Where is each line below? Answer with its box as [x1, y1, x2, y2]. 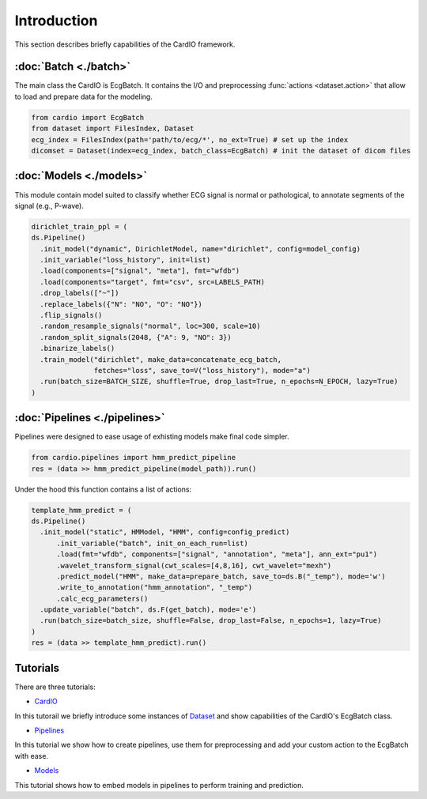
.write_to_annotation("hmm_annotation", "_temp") [56, 583, 253, 592]
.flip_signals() [40, 311, 103, 319]
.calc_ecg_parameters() [56, 594, 149, 603]
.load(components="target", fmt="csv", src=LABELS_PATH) [40, 277, 265, 286]
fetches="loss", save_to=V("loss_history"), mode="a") [93, 366, 312, 375]
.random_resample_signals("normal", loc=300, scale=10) [40, 322, 261, 331]
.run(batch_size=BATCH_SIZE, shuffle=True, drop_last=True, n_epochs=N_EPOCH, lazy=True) [40, 377, 399, 386]
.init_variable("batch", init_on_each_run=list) [56, 538, 248, 548]
